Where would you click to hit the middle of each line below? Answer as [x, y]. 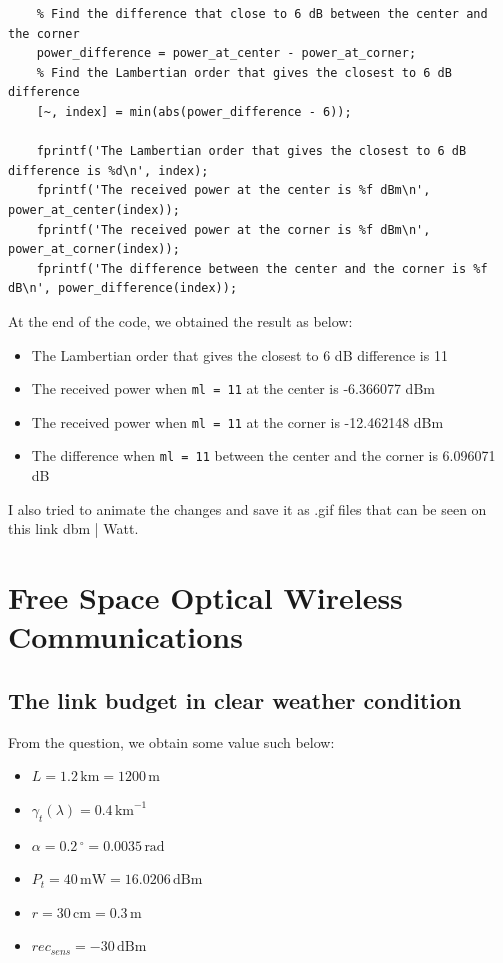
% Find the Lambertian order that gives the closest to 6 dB [244, 72]
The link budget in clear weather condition [235, 699]
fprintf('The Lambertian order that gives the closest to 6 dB [251, 151]
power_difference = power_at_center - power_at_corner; [226, 53]
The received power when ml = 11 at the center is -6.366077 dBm [233, 388]
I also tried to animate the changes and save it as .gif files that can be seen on [247, 508]
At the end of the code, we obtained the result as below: [180, 320]
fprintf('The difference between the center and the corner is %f [262, 268]
